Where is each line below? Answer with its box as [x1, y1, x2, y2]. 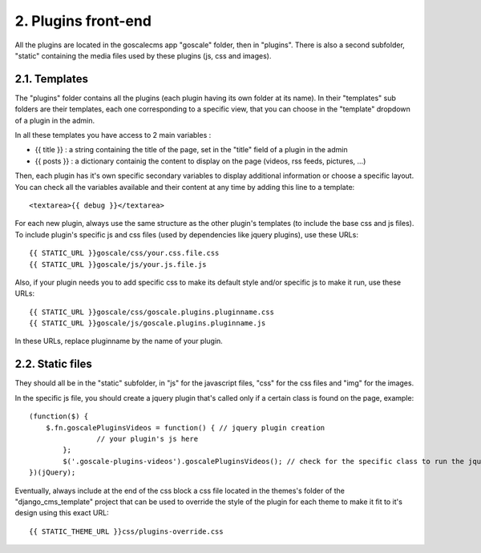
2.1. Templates [14, 72, 88, 86]
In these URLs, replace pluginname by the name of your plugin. [14, 337, 224, 346]
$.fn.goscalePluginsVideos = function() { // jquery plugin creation [45, 423, 325, 432]
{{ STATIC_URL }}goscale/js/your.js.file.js [29, 260, 208, 268]
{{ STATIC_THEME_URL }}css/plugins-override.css [29, 527, 224, 536]
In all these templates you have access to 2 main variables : [14, 131, 212, 140]
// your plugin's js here [96, 434, 199, 443]
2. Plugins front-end [14, 12, 152, 30]
